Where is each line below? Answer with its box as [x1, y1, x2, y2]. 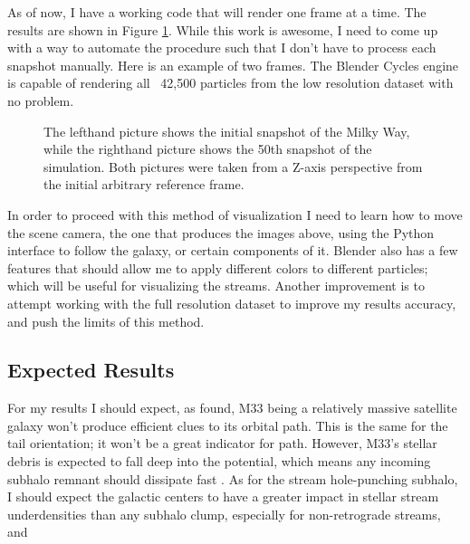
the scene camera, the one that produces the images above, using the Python [7, 223, 435, 242]
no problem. [7, 91, 74, 110]
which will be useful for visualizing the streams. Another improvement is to [7, 276, 425, 295]
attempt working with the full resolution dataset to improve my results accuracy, [7, 293, 456, 312]
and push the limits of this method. [7, 311, 205, 330]
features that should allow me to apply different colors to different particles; [7, 258, 428, 277]
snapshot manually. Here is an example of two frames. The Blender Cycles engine [7, 55, 459, 74]
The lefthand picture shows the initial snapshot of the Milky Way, [43, 121, 410, 140]
